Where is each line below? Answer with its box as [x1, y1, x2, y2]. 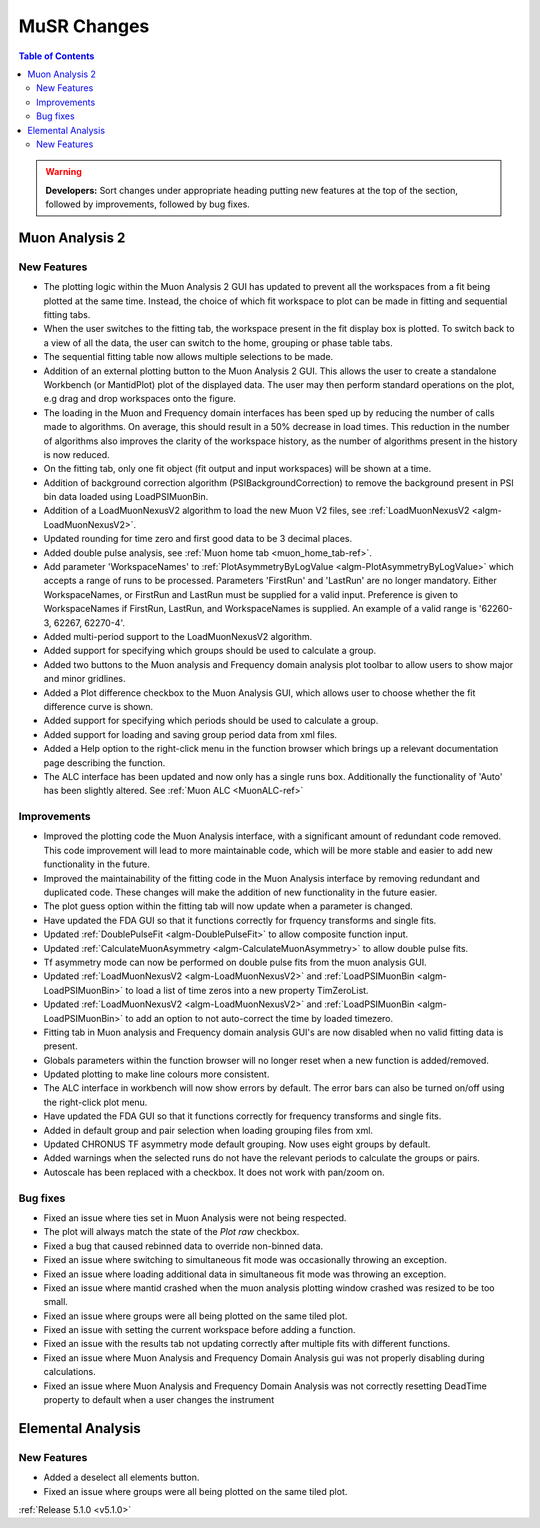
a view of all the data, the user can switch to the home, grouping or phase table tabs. [43, 336, 394, 349]
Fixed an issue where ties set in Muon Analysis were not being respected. [43, 1211, 347, 1224]
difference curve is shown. [43, 700, 154, 712]
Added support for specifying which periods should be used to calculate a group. [43, 715, 379, 727]
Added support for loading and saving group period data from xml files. [43, 728, 338, 740]
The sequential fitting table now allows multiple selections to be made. [43, 351, 334, 363]
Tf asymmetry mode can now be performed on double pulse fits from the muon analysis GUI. [43, 956, 427, 968]
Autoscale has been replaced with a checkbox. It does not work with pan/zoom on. [43, 1166, 385, 1178]
